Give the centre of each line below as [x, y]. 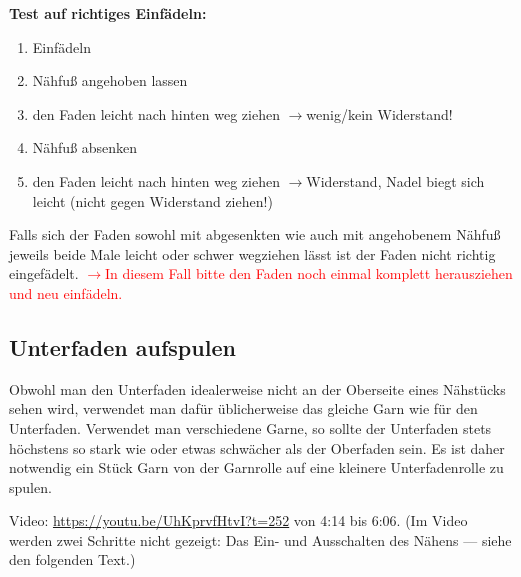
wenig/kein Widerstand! [379, 113]
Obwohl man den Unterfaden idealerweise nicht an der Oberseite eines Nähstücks [257, 388]
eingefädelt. [44, 273]
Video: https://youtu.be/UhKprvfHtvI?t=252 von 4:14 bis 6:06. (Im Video [238, 520]
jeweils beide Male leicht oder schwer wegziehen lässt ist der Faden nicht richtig [252, 253]
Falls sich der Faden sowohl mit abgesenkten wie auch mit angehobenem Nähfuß [255, 234]
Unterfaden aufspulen [122, 346]
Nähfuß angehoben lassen [110, 80]
